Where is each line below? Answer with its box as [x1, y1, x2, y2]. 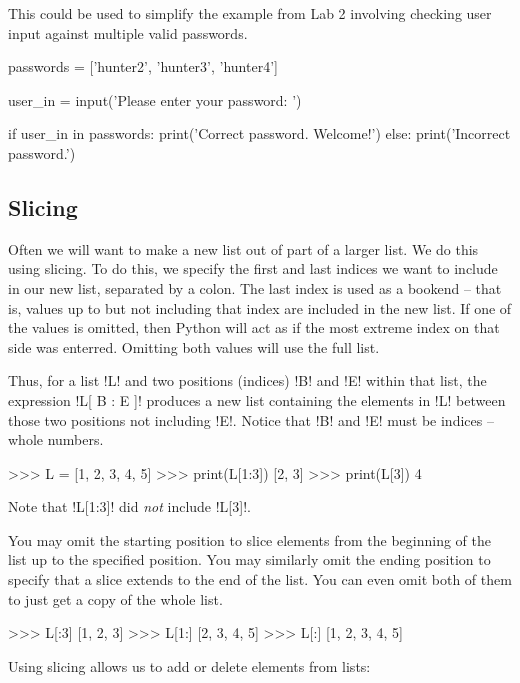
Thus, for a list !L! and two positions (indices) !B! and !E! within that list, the [8, 370, 487, 391]
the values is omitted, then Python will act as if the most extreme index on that [8, 317, 500, 338]
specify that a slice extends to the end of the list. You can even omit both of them [8, 569, 512, 590]
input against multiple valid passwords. [8, 22, 248, 43]
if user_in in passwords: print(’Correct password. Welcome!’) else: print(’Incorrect [8, 123, 511, 144]
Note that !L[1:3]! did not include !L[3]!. [8, 496, 251, 517]
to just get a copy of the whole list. [8, 588, 223, 609]
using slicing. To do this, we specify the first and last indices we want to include [8, 258, 498, 279]
